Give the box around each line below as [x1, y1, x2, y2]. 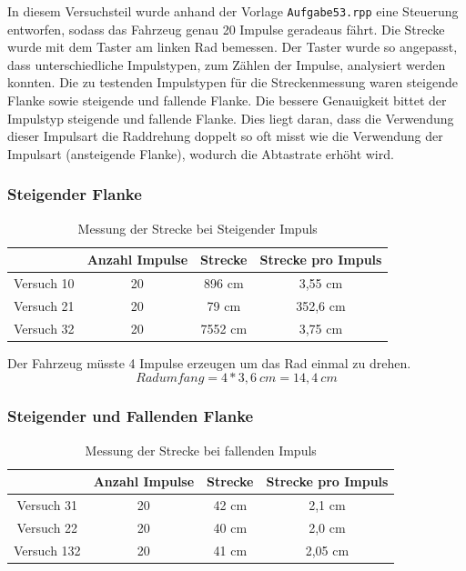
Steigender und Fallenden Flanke [7, 405, 254, 427]
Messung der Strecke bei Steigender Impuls [77, 218, 318, 237]
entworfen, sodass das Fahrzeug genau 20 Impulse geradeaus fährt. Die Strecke [7, 19, 445, 38]
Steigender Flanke [7, 183, 142, 205]
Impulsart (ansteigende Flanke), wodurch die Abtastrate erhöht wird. [7, 144, 394, 163]
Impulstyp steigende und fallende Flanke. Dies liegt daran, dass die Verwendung [7, 108, 454, 127]
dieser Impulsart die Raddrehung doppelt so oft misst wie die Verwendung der [7, 126, 443, 145]
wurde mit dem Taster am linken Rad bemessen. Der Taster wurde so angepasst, [7, 37, 458, 56]
